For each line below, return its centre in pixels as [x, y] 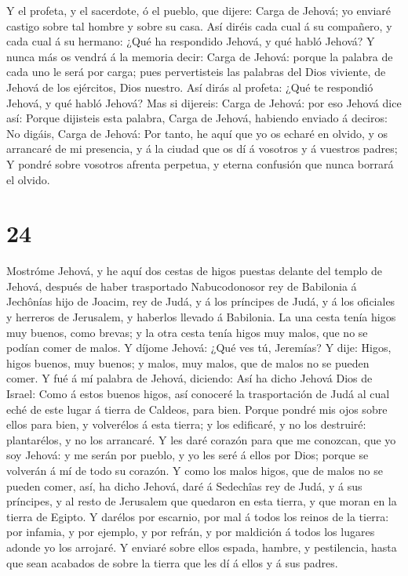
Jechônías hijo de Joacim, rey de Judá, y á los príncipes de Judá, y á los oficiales [201, 301]
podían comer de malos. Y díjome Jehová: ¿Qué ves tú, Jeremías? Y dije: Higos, [199, 348]
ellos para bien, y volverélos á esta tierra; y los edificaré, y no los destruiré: [186, 424]
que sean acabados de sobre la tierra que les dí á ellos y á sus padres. [172, 562]
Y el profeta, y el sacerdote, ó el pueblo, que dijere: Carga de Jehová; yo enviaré [199, 10]
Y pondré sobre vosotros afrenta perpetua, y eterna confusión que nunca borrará [200, 163]
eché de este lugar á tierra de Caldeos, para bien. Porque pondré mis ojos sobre [197, 409]
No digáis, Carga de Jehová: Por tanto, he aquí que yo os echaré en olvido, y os [197, 133]
